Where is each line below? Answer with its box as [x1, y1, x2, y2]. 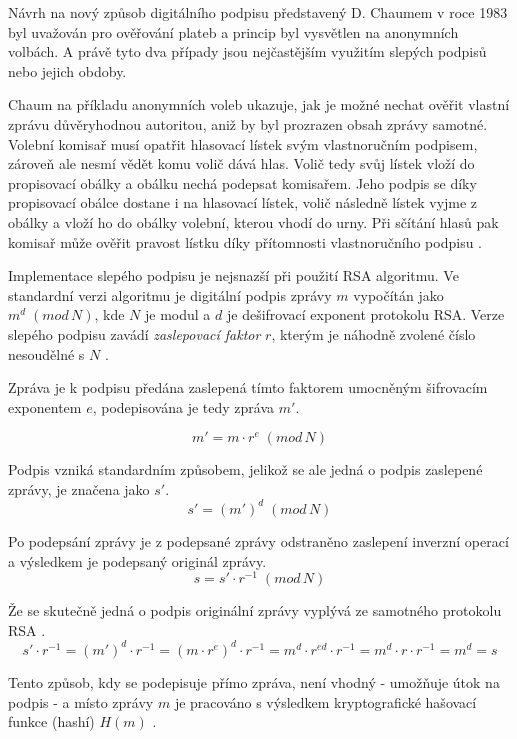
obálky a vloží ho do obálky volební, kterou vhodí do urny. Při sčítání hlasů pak [8, 211, 499, 232]
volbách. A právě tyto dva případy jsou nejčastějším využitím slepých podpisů [8, 41, 487, 62]
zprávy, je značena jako [8, 478, 150, 499]
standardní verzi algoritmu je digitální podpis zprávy [8, 284, 332, 305]
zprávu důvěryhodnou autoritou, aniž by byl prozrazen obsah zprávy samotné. [8, 113, 488, 134]
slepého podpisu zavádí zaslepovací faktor [8, 323, 261, 344]
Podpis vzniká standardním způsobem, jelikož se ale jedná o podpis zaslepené [8, 459, 483, 480]
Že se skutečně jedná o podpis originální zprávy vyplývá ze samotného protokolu [8, 600, 502, 621]
